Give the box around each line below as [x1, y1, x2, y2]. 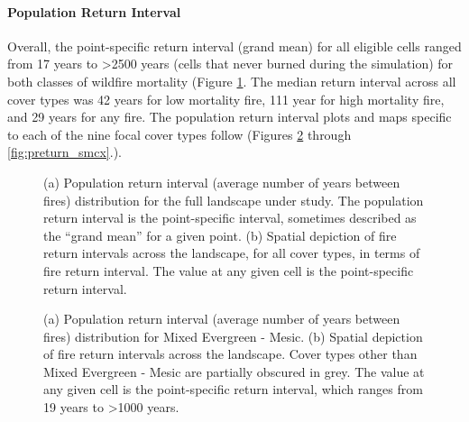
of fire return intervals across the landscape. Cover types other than [43, 344, 418, 363]
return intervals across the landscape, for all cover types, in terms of [43, 243, 420, 262]
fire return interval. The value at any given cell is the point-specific [43, 261, 414, 280]
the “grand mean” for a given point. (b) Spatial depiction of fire [43, 225, 397, 244]
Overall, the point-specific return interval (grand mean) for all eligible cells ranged [7, 36, 462, 55]
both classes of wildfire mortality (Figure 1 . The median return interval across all [7, 71, 456, 90]
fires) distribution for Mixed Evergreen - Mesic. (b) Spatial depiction [43, 326, 423, 345]
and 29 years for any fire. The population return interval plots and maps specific [7, 107, 452, 126]
